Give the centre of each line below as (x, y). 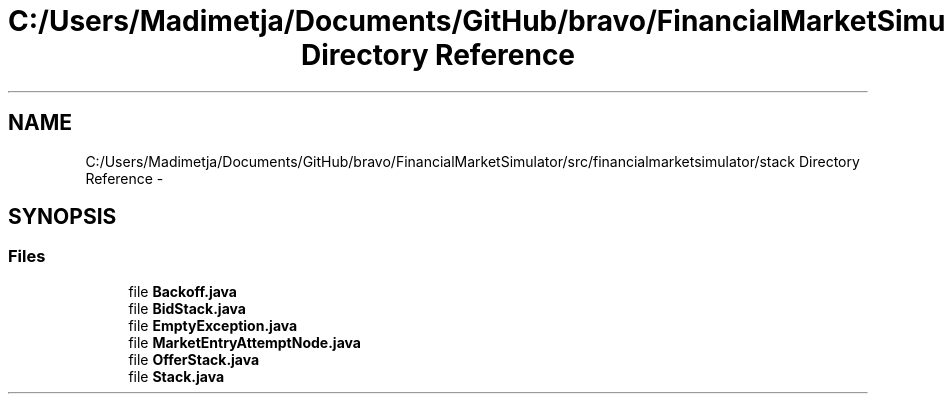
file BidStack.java (187, 308)
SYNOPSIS (62, 217)
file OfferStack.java (194, 359)
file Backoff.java (182, 291)
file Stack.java (176, 376)
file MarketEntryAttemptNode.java (244, 342)
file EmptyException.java (213, 325)
